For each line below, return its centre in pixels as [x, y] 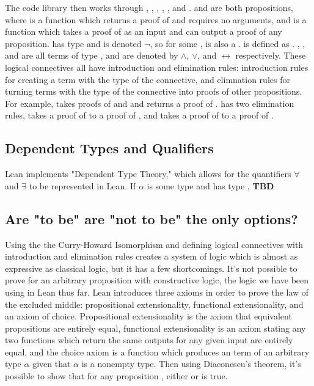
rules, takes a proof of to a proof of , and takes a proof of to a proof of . [139, 115]
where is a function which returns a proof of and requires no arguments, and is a [156, 19]
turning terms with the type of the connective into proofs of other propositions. [154, 91]
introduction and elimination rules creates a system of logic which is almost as [152, 256]
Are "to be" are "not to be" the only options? [152, 218]
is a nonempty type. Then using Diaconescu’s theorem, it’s [191, 364]
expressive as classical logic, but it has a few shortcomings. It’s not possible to [151, 268]
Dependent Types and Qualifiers [109, 148]
